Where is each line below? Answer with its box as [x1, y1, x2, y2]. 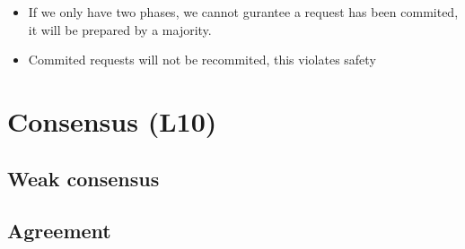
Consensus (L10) [7, 102, 217, 139]
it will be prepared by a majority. [28, 20, 212, 39]
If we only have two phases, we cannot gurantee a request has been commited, [28, 3, 459, 21]
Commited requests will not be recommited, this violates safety [28, 50, 376, 69]
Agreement [7, 217, 111, 245]
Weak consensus [7, 164, 160, 192]
